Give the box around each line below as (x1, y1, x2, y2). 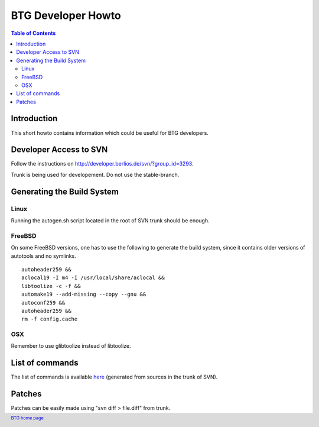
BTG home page (11, 415, 44, 421)
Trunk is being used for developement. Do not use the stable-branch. (11, 171, 180, 178)
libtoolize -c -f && (21, 283, 81, 289)
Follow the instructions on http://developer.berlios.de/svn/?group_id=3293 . (11, 160, 194, 167)
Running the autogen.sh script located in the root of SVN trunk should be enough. (11, 217, 210, 224)
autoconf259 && (21, 299, 66, 306)
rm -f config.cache (21, 316, 78, 322)
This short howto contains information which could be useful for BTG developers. (11, 129, 209, 136)
